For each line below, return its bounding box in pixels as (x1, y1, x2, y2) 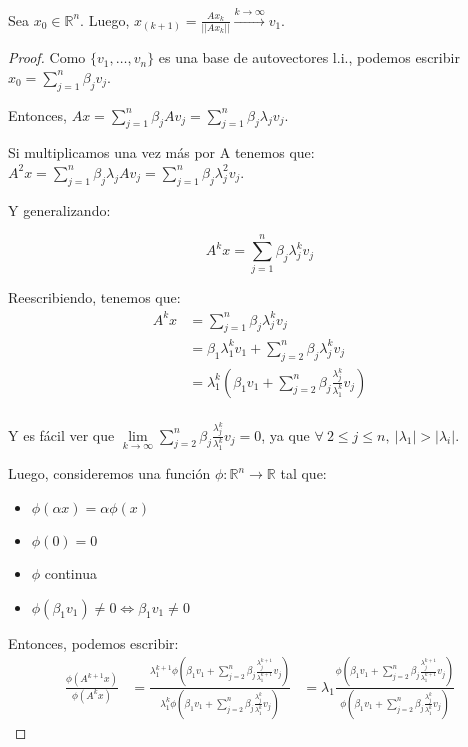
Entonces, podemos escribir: (8, 632, 179, 653)
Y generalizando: (8, 199, 111, 220)
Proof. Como (8, 47, 86, 68)
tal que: (280, 463, 327, 484)
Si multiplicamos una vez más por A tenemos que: (8, 142, 315, 163)
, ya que (261, 424, 310, 445)
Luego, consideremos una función (8, 463, 211, 484)
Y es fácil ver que (8, 424, 115, 445)
